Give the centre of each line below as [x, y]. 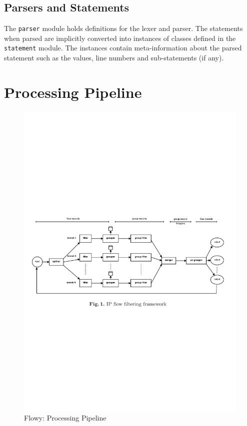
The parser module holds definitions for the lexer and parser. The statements [123, 28]
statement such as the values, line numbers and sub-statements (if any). [114, 58]
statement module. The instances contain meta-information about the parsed [123, 48]
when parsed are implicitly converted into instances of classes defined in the [120, 38]
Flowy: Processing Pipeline [65, 418]
